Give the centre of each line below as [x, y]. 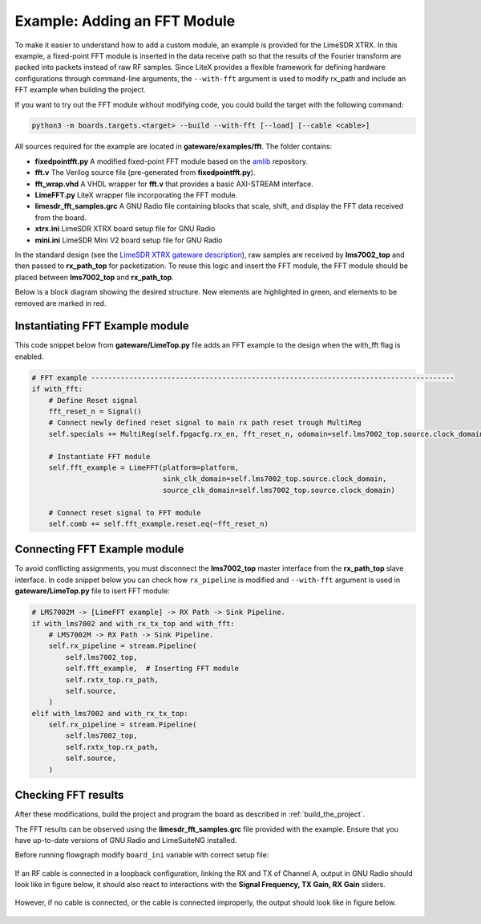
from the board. [61, 218]
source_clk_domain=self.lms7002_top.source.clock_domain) [279, 490]
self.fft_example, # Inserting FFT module [152, 669]
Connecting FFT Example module [99, 550]
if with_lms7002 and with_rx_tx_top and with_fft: [133, 623]
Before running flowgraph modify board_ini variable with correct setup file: [142, 855]
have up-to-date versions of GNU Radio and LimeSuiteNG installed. [126, 840]
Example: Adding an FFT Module [125, 21]
